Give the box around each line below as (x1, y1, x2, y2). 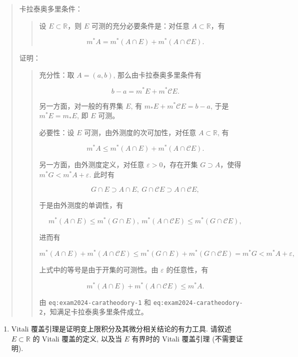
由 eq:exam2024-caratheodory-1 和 (39, 296, 151, 307)
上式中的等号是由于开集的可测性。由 (39, 264, 158, 274)
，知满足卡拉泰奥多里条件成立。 (42, 306, 148, 317)
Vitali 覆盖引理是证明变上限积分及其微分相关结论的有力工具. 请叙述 (11, 323, 231, 333)
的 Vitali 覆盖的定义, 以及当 (32, 333, 122, 343)
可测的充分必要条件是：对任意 (91, 20, 189, 31)
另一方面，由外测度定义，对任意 (39, 159, 144, 170)
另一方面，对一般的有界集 (39, 100, 123, 111)
